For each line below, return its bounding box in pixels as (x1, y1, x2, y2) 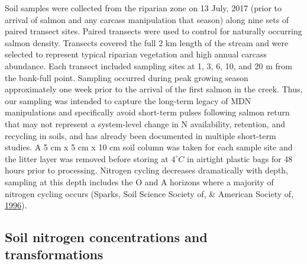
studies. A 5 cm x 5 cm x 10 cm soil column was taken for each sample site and (5, 141, 293, 153)
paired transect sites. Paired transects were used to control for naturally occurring (5, 25, 302, 37)
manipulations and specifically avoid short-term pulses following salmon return (5, 106, 290, 118)
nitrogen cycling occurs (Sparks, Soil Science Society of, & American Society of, (5, 187, 293, 199)
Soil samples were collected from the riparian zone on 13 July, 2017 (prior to (5, 2, 282, 14)
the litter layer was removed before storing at (5, 152, 169, 165)
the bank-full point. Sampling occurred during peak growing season (5, 71, 248, 83)
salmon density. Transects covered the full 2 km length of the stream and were (5, 36, 289, 49)
